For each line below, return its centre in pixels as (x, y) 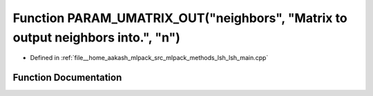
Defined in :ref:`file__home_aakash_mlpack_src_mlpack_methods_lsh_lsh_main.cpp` (149, 58)
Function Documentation (67, 78)
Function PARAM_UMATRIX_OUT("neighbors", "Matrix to (180, 18)
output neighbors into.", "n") (97, 37)
